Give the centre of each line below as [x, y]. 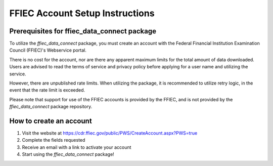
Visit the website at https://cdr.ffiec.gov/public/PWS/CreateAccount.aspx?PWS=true [110, 133]
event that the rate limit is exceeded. [47, 90]
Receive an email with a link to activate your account [77, 147]
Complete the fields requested [54, 140]
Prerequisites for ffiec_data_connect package [83, 31]
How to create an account [51, 121]
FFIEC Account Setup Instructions [82, 13]
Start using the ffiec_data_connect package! [68, 154]
